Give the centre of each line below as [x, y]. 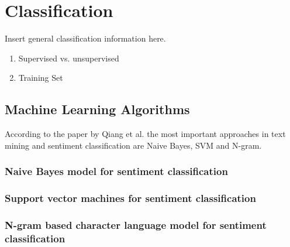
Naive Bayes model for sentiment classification [116, 171]
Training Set [41, 78]
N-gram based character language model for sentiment [136, 224]
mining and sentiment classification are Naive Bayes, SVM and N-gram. [133, 145]
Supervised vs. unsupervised [69, 58]
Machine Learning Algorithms [97, 109]
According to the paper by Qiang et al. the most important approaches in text [145, 134]
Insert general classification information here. [85, 38]
